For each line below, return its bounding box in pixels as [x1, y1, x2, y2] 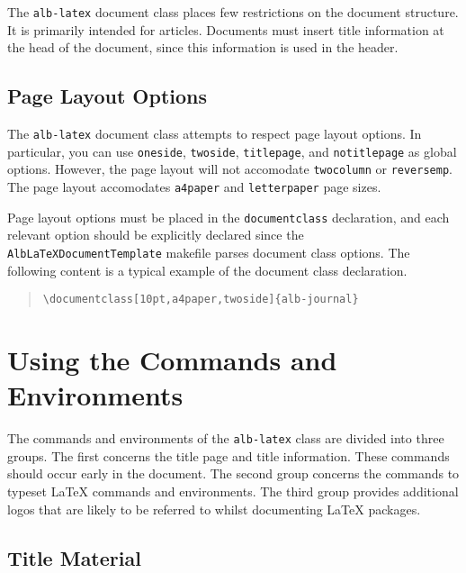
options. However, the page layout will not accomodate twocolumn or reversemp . [7, 159, 453, 178]
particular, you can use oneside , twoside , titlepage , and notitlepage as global [7, 141, 457, 160]
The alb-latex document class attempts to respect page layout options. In [7, 124, 422, 143]
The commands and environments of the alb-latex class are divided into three [7, 429, 444, 448]
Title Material [7, 543, 141, 571]
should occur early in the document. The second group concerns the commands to [7, 464, 460, 483]
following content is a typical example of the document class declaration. [7, 260, 408, 279]
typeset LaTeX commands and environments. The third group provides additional [7, 481, 459, 500]
